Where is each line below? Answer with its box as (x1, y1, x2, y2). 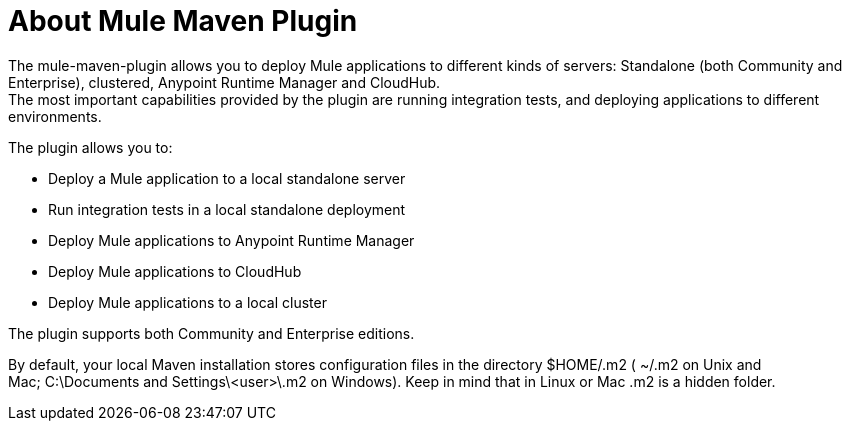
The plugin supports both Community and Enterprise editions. (8, 324, 415, 342)
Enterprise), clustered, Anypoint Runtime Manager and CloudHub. (8, 73, 441, 91)
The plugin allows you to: (8, 138, 173, 156)
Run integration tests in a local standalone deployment (48, 200, 406, 218)
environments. (8, 107, 102, 125)
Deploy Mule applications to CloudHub (48, 262, 302, 280)
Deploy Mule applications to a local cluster (48, 293, 327, 311)
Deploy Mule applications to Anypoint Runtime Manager (48, 231, 415, 249)
